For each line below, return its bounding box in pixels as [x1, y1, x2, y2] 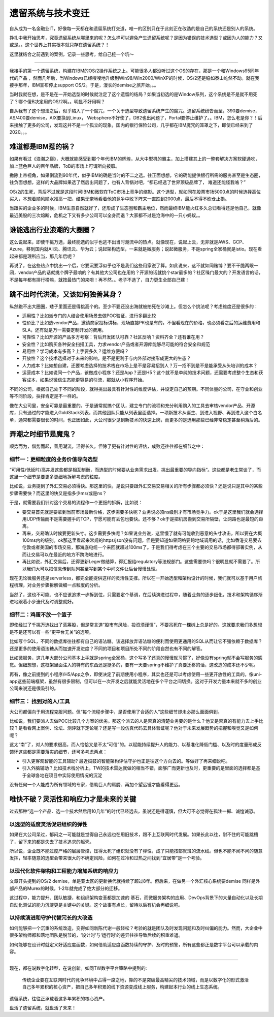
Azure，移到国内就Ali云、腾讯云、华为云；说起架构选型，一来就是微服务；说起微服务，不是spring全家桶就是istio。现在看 [9, 246, 262, 252]
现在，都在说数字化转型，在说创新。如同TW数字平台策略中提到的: [9, 965, 147, 971]
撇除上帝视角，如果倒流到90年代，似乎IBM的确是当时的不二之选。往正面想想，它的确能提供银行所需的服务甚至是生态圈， [9, 172, 263, 178]
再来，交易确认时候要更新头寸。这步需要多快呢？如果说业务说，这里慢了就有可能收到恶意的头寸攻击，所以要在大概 [22, 530, 262, 536]
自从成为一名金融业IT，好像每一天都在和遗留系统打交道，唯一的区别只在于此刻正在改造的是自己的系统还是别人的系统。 [9, 25, 258, 32]
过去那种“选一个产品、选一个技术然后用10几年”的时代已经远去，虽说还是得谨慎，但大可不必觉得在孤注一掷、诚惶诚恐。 [9, 808, 258, 814]
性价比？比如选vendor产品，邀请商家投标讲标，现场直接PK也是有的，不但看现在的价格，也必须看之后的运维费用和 [22, 320, 261, 326]
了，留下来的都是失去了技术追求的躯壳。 [9, 839, 94, 845]
